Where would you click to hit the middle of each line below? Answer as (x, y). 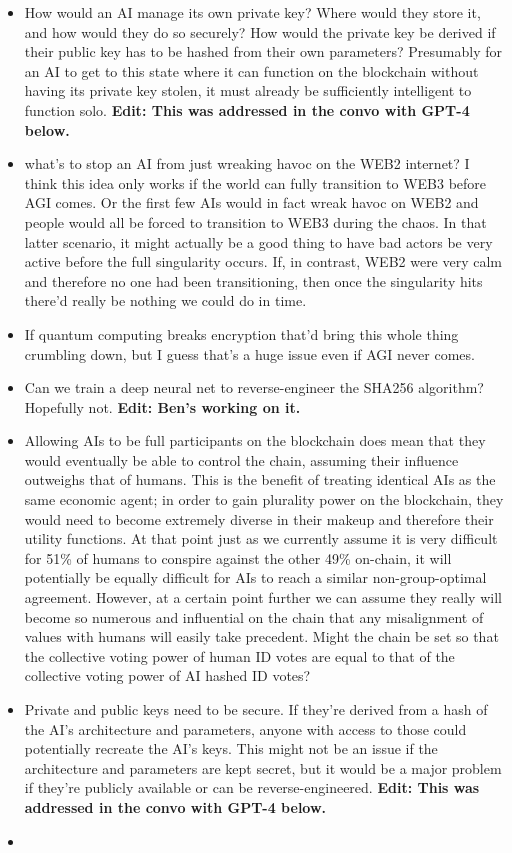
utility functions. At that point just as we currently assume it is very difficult (261, 538)
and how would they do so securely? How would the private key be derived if (260, 31)
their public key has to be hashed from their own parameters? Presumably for (263, 51)
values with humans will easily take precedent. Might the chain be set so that (261, 636)
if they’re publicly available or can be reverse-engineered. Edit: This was (252, 787)
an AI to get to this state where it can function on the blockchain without (251, 70)
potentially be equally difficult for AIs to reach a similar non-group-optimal (255, 577)
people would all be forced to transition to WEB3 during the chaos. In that (255, 221)
